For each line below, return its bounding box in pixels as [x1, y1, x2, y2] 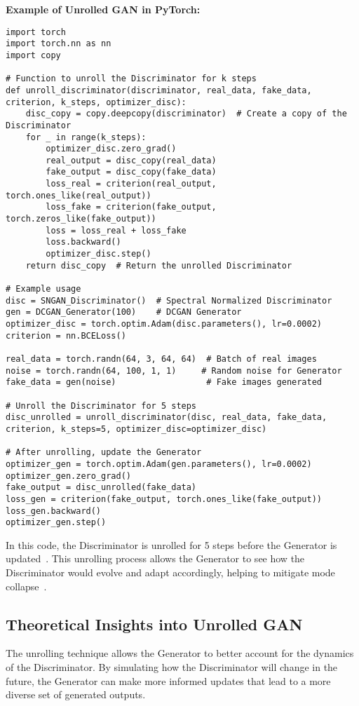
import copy [6, 50, 61, 60]
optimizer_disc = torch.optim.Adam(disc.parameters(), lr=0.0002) [6, 319, 323, 329]
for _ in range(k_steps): [25, 132, 147, 142]
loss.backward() [46, 237, 121, 247]
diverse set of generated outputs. [6, 687, 146, 702]
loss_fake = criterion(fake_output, [46, 202, 217, 212]
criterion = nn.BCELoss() [6, 330, 126, 341]
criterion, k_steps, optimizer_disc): [6, 97, 187, 107]
